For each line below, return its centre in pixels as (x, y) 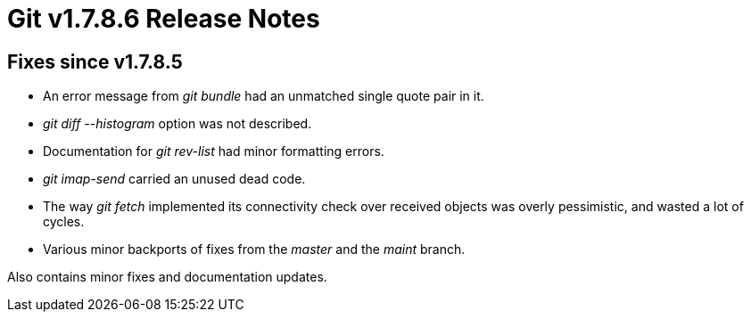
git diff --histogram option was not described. (177, 124)
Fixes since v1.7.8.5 (95, 61)
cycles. (64, 222)
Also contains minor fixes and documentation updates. (167, 277)
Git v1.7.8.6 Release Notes (164, 19)
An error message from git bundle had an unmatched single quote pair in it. (264, 96)
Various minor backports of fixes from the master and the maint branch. (254, 249)
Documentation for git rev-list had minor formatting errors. (214, 151)
